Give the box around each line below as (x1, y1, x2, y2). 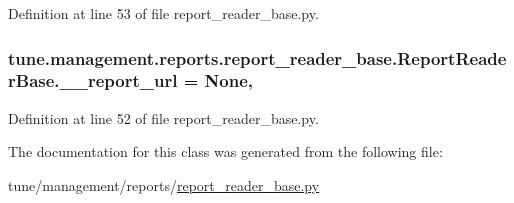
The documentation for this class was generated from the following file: (8, 141, 443, 162)
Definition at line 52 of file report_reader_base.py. (8, 107, 319, 128)
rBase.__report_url (8, 68, 178, 93)
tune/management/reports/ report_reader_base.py (8, 174, 320, 195)
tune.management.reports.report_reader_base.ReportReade (8, 45, 507, 70)
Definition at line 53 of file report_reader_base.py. (8, 3, 319, 23)
